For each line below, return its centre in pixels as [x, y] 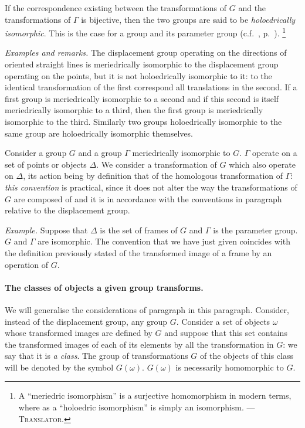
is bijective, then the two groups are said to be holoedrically [188, 19]
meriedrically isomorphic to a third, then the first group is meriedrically [134, 110]
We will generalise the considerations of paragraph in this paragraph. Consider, [147, 309]
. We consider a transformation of [157, 164]
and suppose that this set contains [226, 333]
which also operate [262, 164]
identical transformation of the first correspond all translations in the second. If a [151, 87]
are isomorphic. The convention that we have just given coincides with [164, 241]
